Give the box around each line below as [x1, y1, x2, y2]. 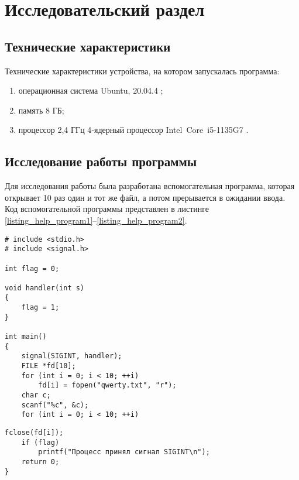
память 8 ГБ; [18, 104, 64, 116]
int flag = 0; [5, 264, 60, 273]
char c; [21, 391, 51, 400]
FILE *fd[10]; [21, 362, 76, 371]
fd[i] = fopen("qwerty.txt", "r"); [38, 381, 177, 390]
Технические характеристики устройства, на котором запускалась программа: [5, 64, 280, 77]
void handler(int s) [5, 283, 85, 292]
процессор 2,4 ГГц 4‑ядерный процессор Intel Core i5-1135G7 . [18, 124, 249, 136]
